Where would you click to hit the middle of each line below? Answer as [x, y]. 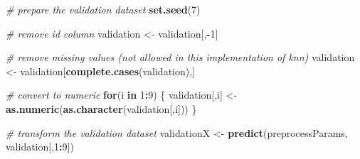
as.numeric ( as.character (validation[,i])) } [101, 108]
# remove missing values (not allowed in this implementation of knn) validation [180, 57]
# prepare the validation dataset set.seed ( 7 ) [103, 9]
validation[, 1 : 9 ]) [40, 147]
